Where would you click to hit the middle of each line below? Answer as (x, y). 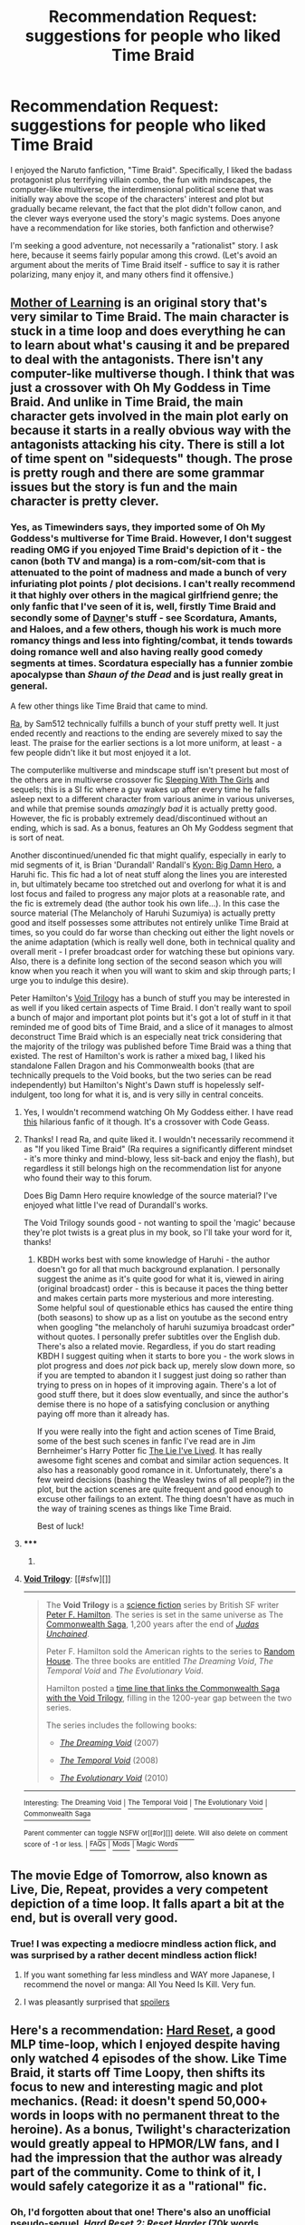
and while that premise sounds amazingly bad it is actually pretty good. (143, 809)
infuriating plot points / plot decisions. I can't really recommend (153, 584)
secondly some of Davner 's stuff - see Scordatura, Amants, (144, 618)
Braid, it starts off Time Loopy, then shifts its (138, 2073)
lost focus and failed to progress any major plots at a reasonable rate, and (148, 893)
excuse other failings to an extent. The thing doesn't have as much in (166, 1498)
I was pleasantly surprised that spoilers (96, 2002)
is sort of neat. (38, 838)
